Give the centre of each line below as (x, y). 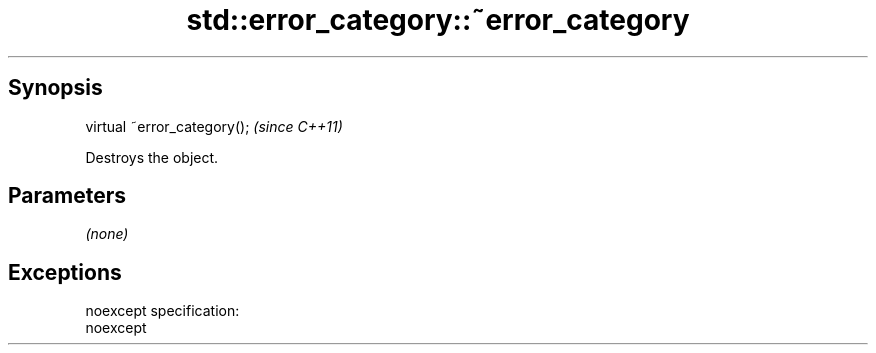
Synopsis (55, 88)
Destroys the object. (152, 157)
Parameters (67, 196)
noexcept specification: (162, 311)
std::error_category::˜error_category (438, 20)
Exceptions (65, 272)
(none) (107, 234)
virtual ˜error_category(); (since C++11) (214, 126)
